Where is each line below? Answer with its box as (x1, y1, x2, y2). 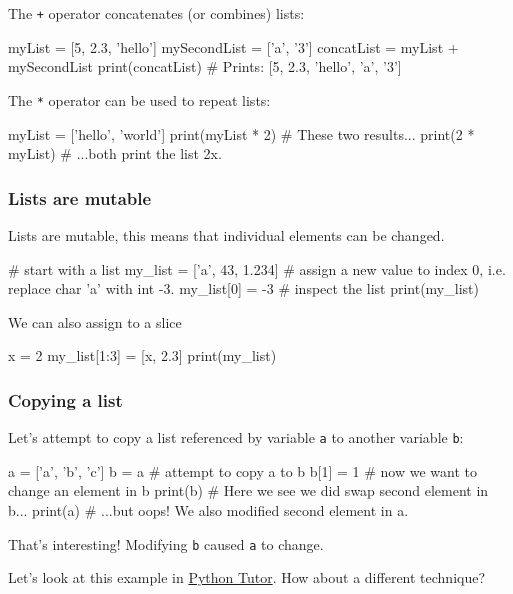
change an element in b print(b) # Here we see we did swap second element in (8, 480, 489, 501)
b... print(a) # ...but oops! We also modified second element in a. (8, 499, 409, 520)
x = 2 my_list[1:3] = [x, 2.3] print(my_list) (8, 345, 277, 366)
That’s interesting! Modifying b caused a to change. (8, 533, 324, 554)
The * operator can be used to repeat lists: (8, 89, 271, 110)
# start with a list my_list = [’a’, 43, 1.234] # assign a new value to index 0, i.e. (8, 258, 506, 279)
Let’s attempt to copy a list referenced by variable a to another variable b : (8, 427, 464, 448)
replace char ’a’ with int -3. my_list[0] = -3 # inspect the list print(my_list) (8, 278, 479, 299)
